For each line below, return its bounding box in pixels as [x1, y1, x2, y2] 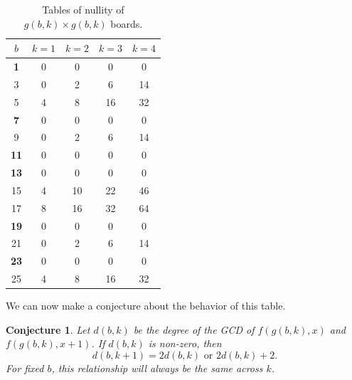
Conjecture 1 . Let [6, 322, 90, 337]
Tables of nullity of [42, 2, 124, 16]
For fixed [6, 361, 44, 376]
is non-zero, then [148, 336, 222, 351]
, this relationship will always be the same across [51, 361, 263, 376]
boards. [110, 16, 143, 31]
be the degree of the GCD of [133, 322, 255, 337]
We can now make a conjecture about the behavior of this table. [6, 298, 286, 313]
